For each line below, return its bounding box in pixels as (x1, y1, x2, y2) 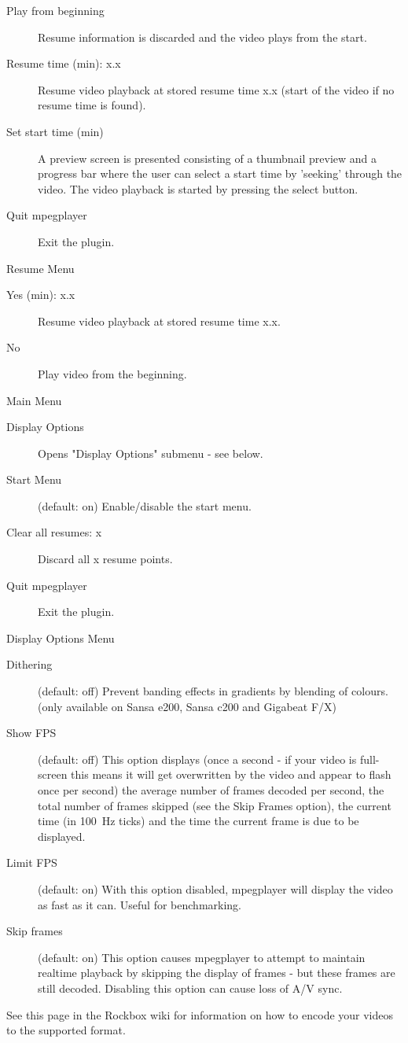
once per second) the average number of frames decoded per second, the (38, 782, 384, 798)
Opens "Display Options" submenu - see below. (38, 444, 263, 461)
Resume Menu (6, 260, 75, 276)
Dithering (6, 656, 53, 673)
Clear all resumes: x (6, 524, 102, 540)
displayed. (38, 827, 86, 844)
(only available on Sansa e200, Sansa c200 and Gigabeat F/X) (38, 698, 337, 714)
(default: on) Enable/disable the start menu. (38, 497, 252, 514)
